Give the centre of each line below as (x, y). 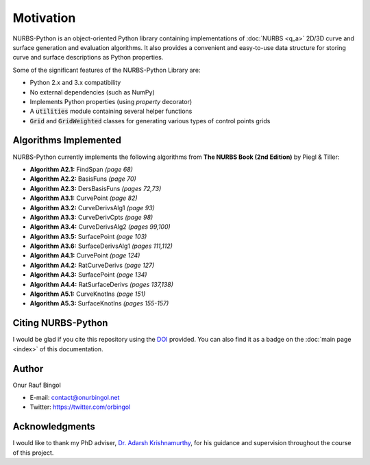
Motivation (44, 18)
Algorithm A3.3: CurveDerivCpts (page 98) (91, 217)
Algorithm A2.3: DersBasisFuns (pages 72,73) (96, 188)
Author (28, 369)
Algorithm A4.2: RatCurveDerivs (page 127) (92, 265)
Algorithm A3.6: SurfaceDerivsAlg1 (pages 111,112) (101, 246)
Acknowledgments (54, 427)
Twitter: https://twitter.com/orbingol (80, 407)
